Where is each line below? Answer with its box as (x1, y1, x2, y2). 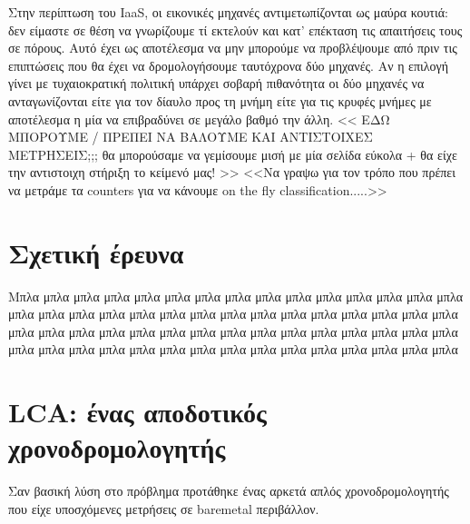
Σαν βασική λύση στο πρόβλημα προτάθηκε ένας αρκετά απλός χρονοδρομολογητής (8, 481, 449, 500)
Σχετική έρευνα (8, 233, 184, 271)
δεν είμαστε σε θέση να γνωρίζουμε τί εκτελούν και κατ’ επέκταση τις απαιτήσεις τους (8, 20, 463, 39)
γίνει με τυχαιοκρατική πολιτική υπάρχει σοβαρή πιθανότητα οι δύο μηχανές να (8, 74, 425, 93)
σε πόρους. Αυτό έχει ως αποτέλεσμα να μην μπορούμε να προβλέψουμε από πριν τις (8, 38, 457, 57)
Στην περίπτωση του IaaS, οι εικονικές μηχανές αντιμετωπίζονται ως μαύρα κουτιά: (8, 3, 448, 21)
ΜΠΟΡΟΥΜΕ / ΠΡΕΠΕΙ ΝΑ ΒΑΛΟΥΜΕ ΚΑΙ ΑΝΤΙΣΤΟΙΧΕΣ (8, 127, 373, 146)
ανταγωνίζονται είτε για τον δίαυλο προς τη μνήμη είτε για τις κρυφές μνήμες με (8, 91, 432, 110)
